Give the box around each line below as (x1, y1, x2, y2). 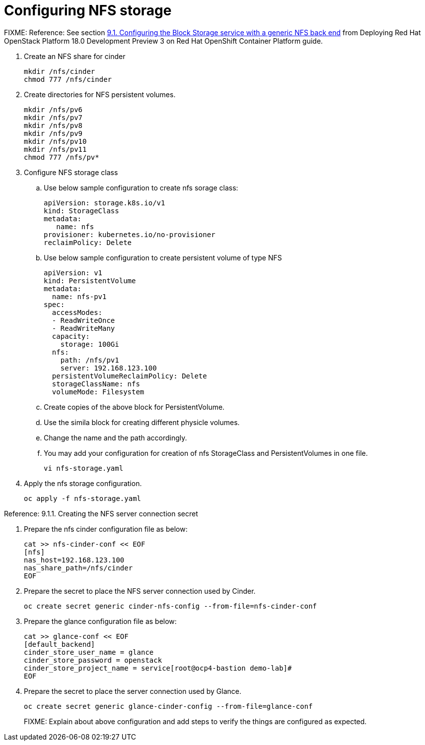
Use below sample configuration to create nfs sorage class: (44, 183, 238, 192)
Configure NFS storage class (24, 168, 118, 177)
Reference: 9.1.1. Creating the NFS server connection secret (4, 509, 198, 518)
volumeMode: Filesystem (52, 387, 144, 396)
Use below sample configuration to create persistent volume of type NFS (44, 253, 282, 262)
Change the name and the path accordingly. (44, 433, 187, 442)
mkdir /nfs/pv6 (24, 105, 83, 114)
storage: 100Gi (60, 340, 119, 348)
